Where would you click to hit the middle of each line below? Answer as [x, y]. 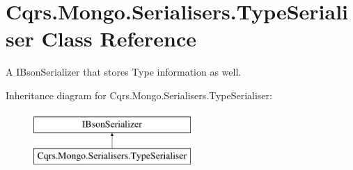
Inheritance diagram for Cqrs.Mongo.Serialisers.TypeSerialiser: [139, 95]
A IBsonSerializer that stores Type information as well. [124, 72]
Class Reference [119, 39]
